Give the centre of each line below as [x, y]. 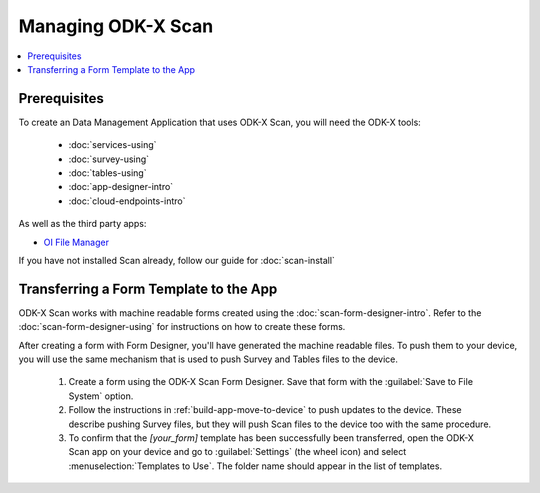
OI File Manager [76, 242]
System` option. [101, 396]
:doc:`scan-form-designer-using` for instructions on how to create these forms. [182, 327]
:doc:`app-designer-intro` [121, 187]
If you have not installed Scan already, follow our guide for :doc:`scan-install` [176, 260]
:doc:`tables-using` [107, 173]
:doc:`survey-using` [109, 159]
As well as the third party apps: [82, 224]
